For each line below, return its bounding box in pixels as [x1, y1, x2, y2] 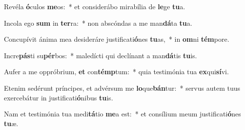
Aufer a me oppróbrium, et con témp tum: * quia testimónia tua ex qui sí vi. [4, 66, 229, 77]
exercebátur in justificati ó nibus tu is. [4, 92, 113, 102]
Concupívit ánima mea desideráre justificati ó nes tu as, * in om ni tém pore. [4, 34, 229, 44]
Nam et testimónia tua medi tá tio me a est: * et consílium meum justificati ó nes [4, 109, 241, 119]
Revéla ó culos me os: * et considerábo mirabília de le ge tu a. [4, 1, 185, 11]
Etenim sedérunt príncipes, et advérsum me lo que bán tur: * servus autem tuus [4, 82, 241, 93]
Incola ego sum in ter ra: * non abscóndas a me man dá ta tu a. [4, 17, 192, 28]
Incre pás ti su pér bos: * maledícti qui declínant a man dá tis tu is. [4, 50, 197, 60]
